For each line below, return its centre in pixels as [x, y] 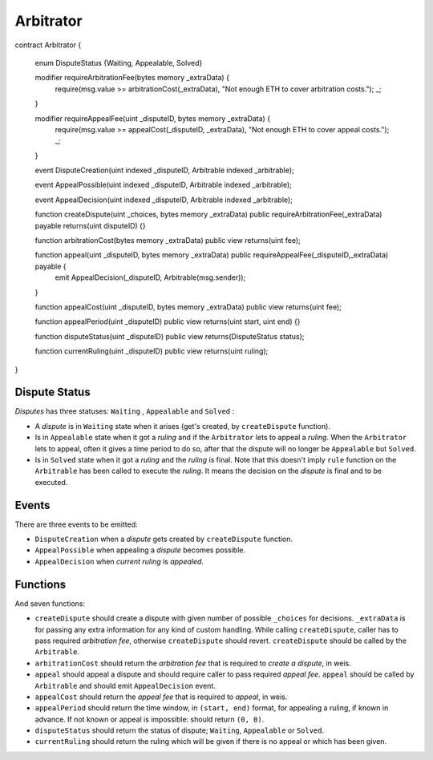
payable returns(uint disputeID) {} [90, 225]
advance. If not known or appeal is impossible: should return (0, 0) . [150, 719]
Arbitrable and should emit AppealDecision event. [125, 685]
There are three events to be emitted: [76, 524]
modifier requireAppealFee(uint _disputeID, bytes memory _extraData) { [153, 118]
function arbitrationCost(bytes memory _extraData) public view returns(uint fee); [168, 241]
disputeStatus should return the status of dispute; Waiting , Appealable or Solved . [180, 730]
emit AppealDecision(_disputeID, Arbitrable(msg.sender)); [150, 277]
